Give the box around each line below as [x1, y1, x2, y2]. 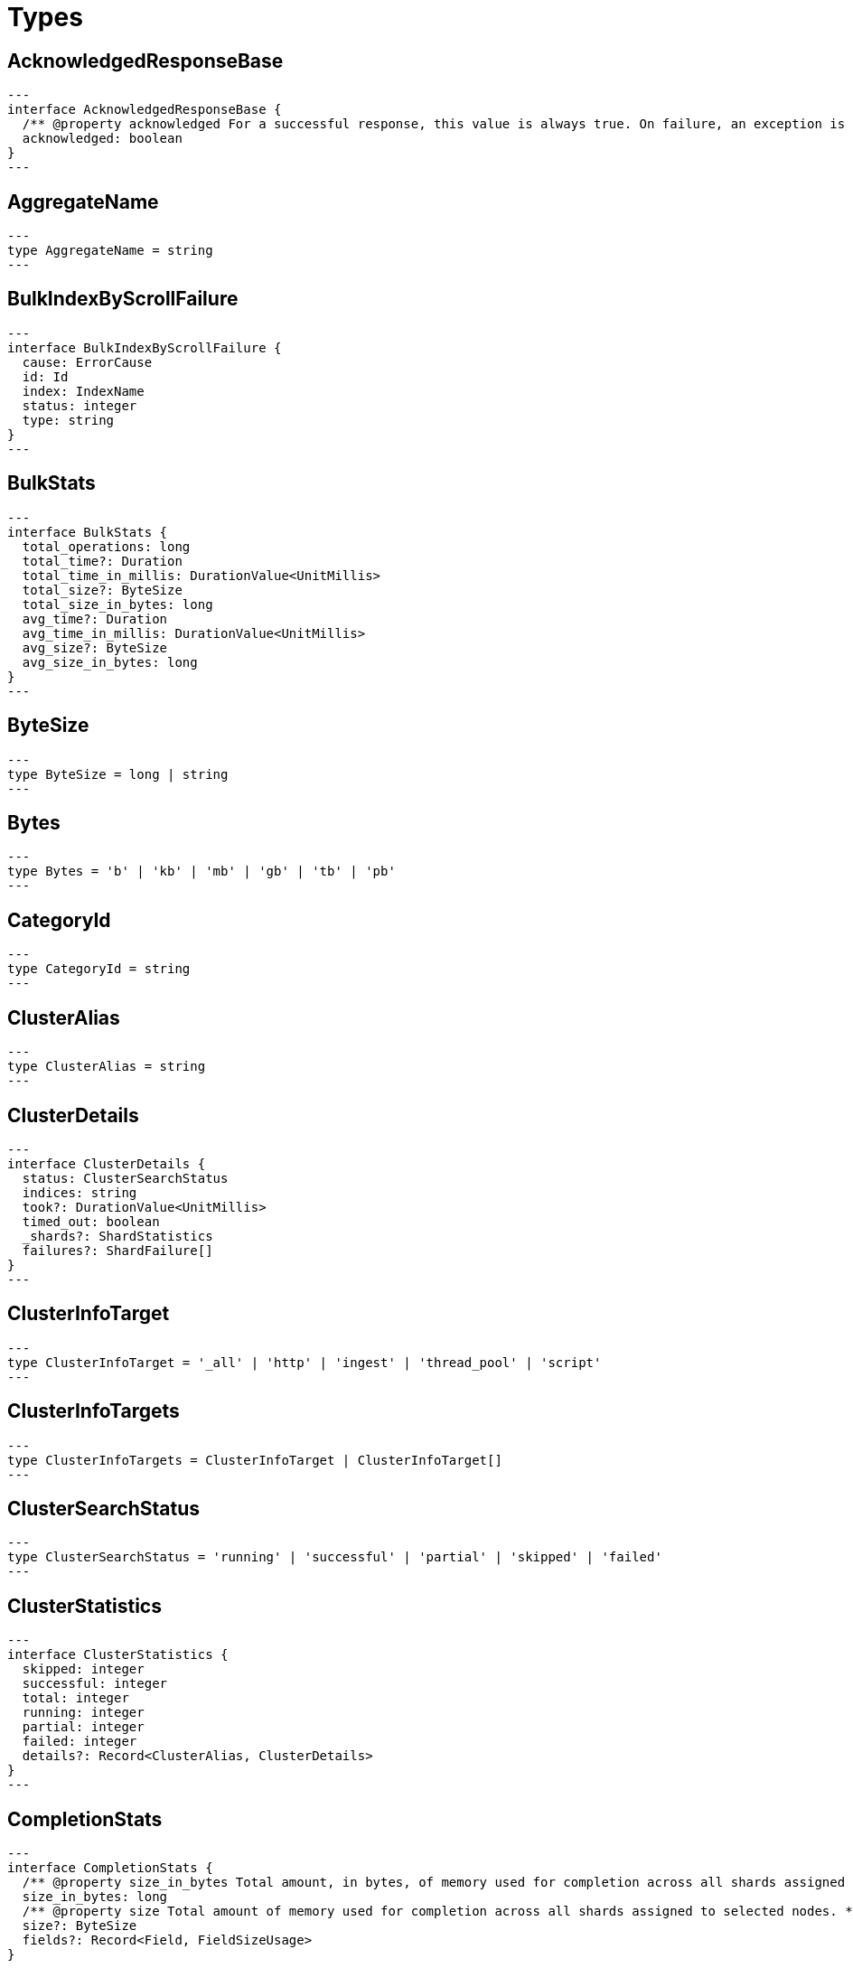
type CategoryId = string [7, 961, 191, 977]
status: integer [22, 398, 137, 413]
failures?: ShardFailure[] [22, 1242, 213, 1258]
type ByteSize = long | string [7, 766, 229, 782]
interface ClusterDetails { [7, 1156, 206, 1171]
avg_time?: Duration [22, 611, 168, 626]
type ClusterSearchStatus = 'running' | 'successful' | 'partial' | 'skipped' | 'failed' [7, 1550, 662, 1565]
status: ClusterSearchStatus [22, 1170, 229, 1185]
